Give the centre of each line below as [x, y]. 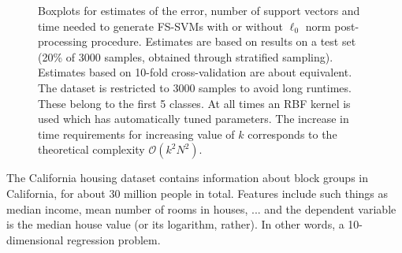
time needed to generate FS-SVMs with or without [161, 26]
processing [63, 41]
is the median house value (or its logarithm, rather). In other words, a [175, 224]
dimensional [35, 239]
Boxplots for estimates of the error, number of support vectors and [199, 10]
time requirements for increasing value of [136, 134]
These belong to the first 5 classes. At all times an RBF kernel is [194, 103]
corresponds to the [292, 134]
